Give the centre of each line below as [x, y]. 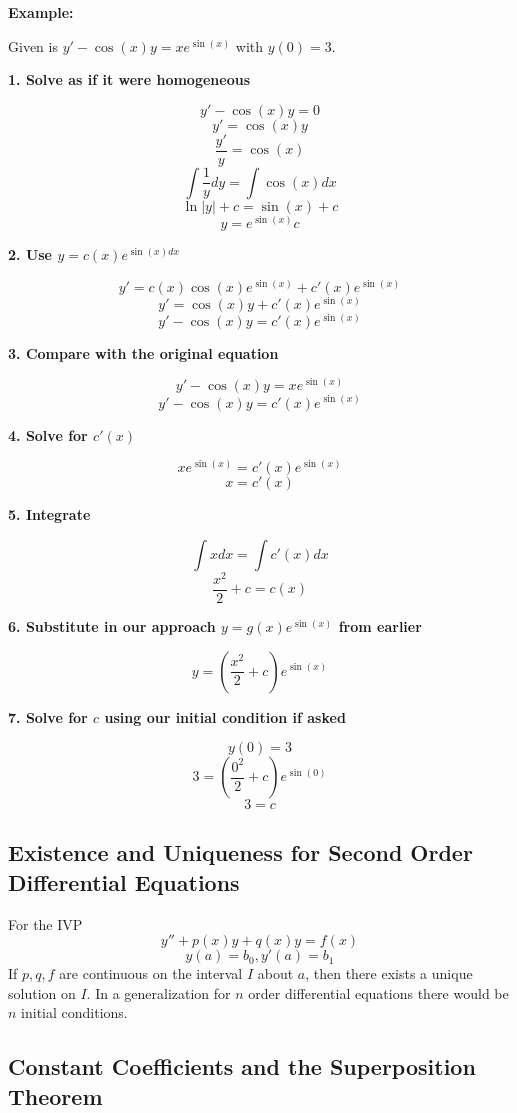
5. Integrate [49, 514]
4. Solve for [48, 434]
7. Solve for [48, 716]
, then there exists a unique [389, 973]
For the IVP [45, 923]
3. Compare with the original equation [143, 352]
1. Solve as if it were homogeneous [129, 79]
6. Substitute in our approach [112, 625]
